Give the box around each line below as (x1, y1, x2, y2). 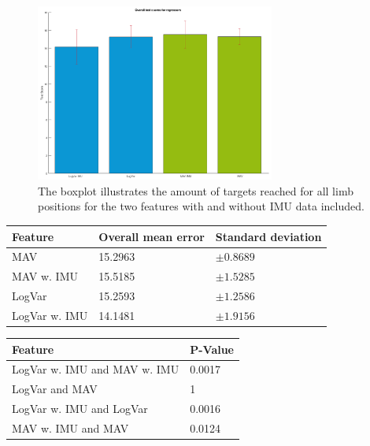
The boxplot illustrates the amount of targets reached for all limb (38, 182, 353, 199)
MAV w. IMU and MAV (12, 419, 129, 436)
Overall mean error (98, 228, 205, 244)
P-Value (190, 340, 234, 357)
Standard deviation (215, 228, 322, 244)
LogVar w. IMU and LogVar (12, 400, 148, 417)
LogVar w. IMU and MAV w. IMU (12, 361, 179, 377)
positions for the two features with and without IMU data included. (38, 198, 364, 214)
